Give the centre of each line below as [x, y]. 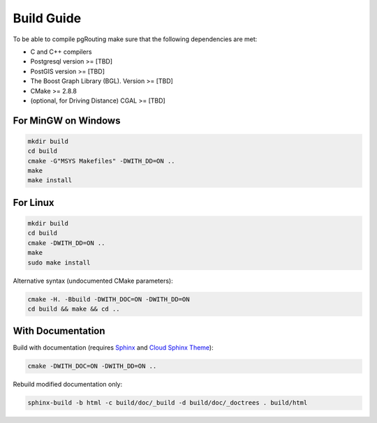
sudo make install [59, 262]
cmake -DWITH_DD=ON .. [66, 243]
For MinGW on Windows [67, 120]
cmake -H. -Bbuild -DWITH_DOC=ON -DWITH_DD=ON [109, 299]
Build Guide [47, 18]
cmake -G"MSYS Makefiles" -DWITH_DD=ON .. [101, 161]
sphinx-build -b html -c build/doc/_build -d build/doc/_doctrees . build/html [168, 403]
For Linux [34, 202]
